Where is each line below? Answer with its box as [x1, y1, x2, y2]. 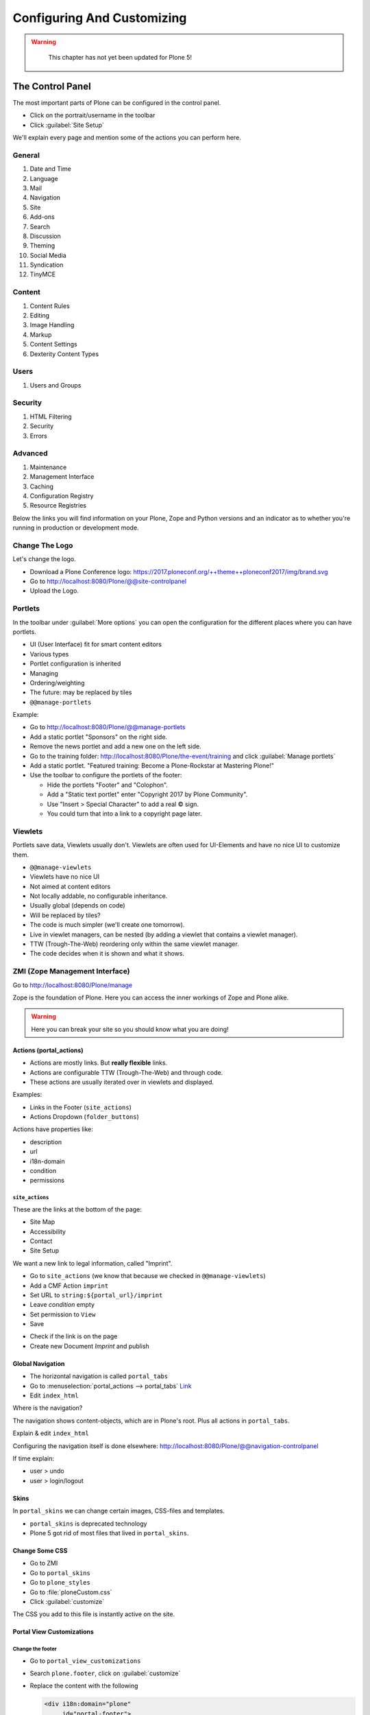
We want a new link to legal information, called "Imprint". [12, 1259, 173, 1267]
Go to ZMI [29, 1559, 58, 1568]
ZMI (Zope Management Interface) [12, 967, 130, 976]
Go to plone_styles [29, 1578, 90, 1587]
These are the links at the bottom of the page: [12, 1205, 142, 1214]
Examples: [12, 1091, 42, 1099]
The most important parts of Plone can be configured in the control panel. [12, 98, 221, 106]
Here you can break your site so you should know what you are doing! [31, 1025, 229, 1033]
